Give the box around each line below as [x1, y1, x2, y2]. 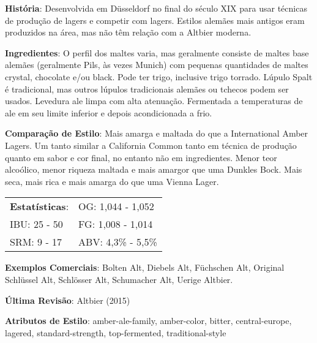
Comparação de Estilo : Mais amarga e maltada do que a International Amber [5, 127, 308, 140]
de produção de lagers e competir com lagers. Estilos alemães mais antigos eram [5, 13, 305, 26]
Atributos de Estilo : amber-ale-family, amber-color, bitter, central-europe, [5, 314, 292, 327]
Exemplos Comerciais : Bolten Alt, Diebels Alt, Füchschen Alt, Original [5, 261, 285, 274]
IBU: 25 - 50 [10, 217, 63, 232]
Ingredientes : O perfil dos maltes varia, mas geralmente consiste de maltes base [5, 46, 309, 59]
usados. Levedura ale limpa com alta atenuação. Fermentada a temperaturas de [5, 94, 303, 107]
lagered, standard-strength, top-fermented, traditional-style [5, 326, 226, 339]
